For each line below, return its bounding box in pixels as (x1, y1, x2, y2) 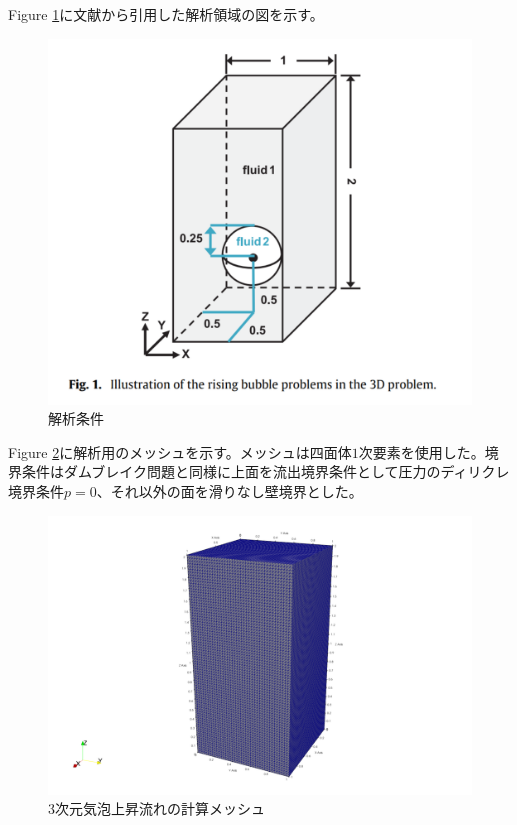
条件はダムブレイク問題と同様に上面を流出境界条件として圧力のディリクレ (21, 461, 510, 482)
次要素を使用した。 (358, 441, 485, 462)
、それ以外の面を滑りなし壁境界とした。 (96, 481, 363, 501)
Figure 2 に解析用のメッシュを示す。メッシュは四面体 (8, 441, 352, 462)
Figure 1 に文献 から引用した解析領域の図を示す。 (8, 4, 324, 24)
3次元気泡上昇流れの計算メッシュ (48, 798, 265, 819)
